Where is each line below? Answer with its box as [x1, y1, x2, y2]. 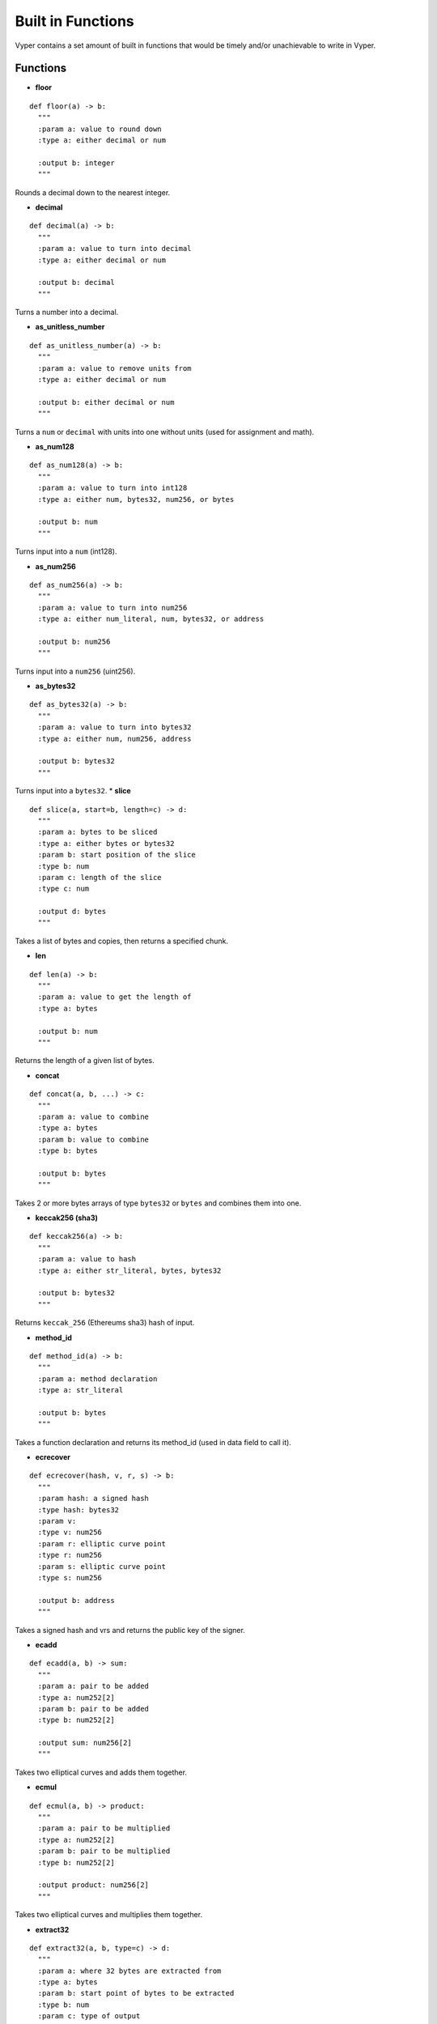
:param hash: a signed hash [37, 1494, 150, 1503]
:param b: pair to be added [37, 1704, 150, 1713]
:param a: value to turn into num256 [37, 603, 188, 612]
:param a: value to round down [37, 124, 162, 134]
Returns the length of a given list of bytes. [15, 1056, 155, 1065]
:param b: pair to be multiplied [37, 1847, 171, 1856]
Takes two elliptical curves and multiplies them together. [15, 1910, 202, 1920]
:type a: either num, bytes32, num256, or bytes [37, 495, 235, 504]
